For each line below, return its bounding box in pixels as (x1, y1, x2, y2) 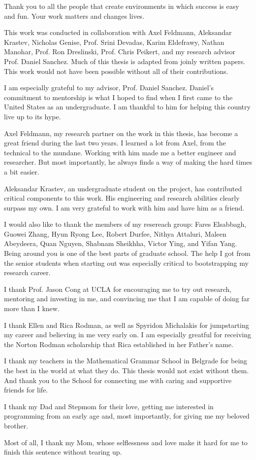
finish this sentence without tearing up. (4, 447, 122, 457)
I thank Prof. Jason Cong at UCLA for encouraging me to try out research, (4, 283, 232, 294)
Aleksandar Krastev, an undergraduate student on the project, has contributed (4, 183, 242, 193)
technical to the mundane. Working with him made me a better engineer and (4, 147, 236, 157)
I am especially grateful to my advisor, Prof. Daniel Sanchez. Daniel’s (4, 82, 214, 93)
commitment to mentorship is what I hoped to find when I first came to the (4, 92, 233, 102)
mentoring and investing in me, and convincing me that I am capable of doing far (4, 293, 250, 304)
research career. (4, 267, 51, 278)
